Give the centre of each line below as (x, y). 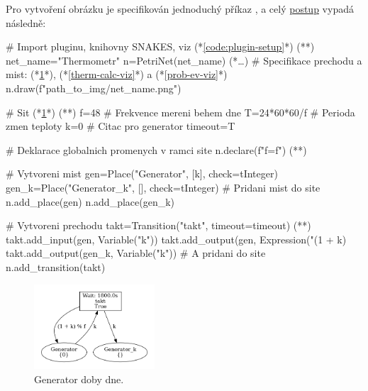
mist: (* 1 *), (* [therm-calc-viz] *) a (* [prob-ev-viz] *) (117, 74)
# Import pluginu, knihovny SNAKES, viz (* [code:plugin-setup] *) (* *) (160, 46)
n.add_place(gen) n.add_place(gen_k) (90, 201)
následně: (26, 22)
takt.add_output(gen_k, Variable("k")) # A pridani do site (136, 253)
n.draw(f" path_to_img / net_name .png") (94, 88)
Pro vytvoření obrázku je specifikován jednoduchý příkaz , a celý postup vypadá (180, 9)
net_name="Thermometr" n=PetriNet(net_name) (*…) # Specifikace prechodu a (184, 60)
